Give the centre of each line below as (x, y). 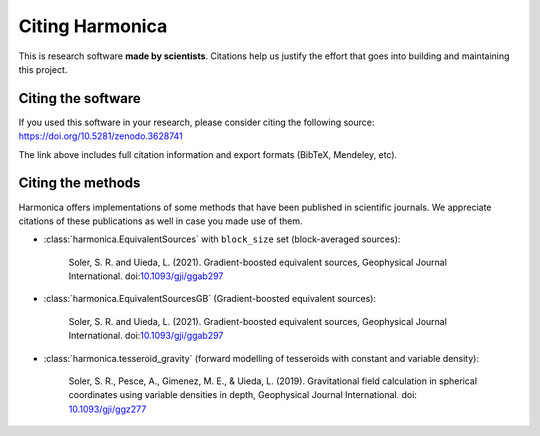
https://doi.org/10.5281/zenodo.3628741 (101, 136)
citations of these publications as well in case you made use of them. (161, 221)
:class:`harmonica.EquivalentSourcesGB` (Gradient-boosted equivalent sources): (210, 299)
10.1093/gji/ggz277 (107, 409)
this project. (43, 69)
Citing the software (80, 98)
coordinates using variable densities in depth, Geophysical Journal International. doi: (242, 395)
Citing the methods (79, 183)
